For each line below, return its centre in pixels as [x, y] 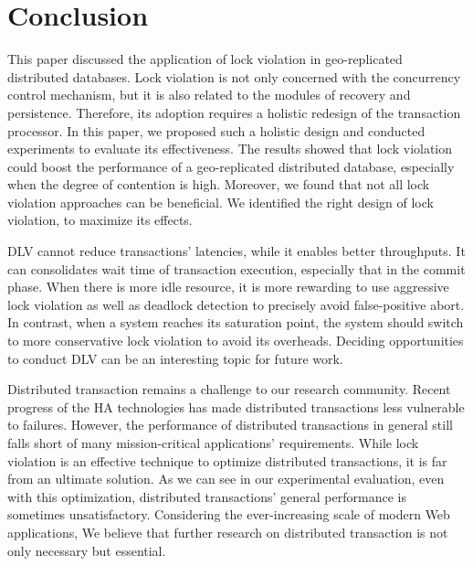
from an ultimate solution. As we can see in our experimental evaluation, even [226, 479]
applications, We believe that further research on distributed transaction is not [228, 532]
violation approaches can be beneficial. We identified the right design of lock [221, 202]
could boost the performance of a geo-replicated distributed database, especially [231, 166]
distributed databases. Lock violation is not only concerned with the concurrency [234, 76]
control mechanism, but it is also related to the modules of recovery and [209, 95]
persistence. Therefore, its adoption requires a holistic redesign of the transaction [234, 112]
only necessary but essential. [87, 550]
